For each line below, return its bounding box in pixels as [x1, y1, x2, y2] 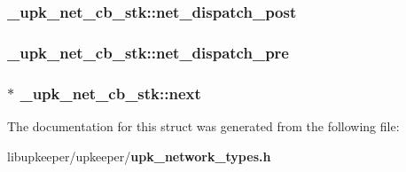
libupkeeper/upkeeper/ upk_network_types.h [7, 146, 271, 165]
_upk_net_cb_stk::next [20, 82, 201, 104]
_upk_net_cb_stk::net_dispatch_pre [7, 41, 289, 63]
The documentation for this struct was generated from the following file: [7, 116, 400, 135]
